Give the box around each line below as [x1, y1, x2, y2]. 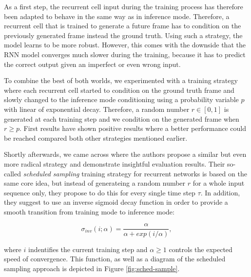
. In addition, [200, 187, 240, 197]
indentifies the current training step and [28, 244, 148, 254]
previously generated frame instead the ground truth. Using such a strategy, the [4, 30, 243, 40]
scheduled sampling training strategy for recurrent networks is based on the [23, 168, 247, 178]
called [4, 168, 21, 178]
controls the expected [169, 244, 232, 254]
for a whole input [193, 178, 245, 188]
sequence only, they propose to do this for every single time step [4, 187, 195, 197]
